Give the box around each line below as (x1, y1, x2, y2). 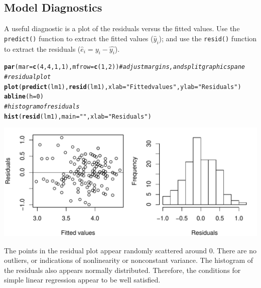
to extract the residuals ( (4, 43, 81, 54)
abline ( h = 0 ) (4, 93, 44, 101)
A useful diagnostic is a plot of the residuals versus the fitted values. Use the (4, 23, 240, 34)
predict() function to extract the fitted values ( (4, 33, 154, 43)
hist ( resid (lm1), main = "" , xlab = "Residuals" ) (4, 113, 152, 120)
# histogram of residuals (4, 103, 80, 111)
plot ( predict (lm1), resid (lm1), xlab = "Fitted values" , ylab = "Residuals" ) (4, 83, 241, 90)
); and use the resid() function (159, 33, 257, 43)
